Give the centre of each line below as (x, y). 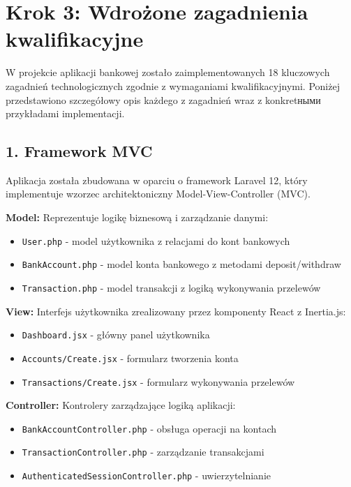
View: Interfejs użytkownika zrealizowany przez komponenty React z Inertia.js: (176, 311)
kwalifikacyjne (75, 39)
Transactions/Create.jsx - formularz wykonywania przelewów (158, 381)
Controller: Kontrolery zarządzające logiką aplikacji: (121, 405)
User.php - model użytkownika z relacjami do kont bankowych (156, 240)
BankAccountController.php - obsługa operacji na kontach (149, 428)
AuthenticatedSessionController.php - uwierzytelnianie (147, 475)
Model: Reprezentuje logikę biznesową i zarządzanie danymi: (137, 217)
